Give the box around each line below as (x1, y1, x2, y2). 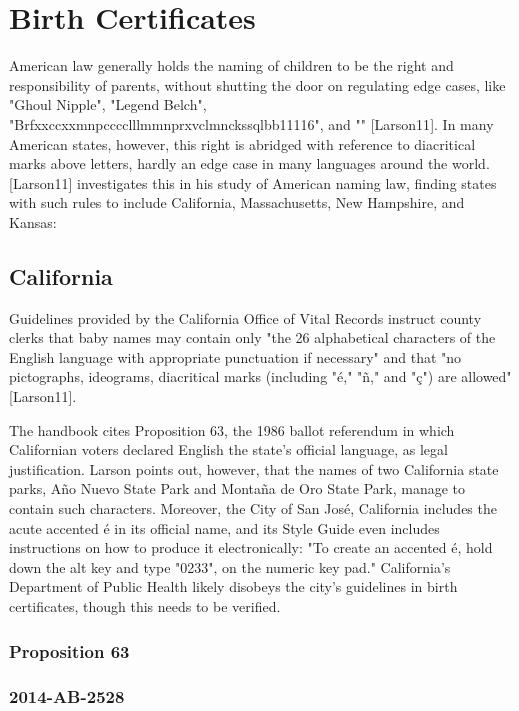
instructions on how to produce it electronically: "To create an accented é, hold (9, 537, 493, 558)
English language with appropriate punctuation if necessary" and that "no (9, 346, 462, 367)
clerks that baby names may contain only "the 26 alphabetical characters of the (9, 327, 496, 348)
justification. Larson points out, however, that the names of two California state (9, 458, 499, 479)
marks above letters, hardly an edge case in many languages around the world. (9, 153, 490, 174)
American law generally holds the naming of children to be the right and (9, 55, 454, 76)
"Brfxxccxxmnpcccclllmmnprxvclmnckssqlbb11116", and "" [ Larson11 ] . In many (9, 113, 494, 134)
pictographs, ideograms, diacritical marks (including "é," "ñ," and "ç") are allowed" (9, 366, 512, 387)
